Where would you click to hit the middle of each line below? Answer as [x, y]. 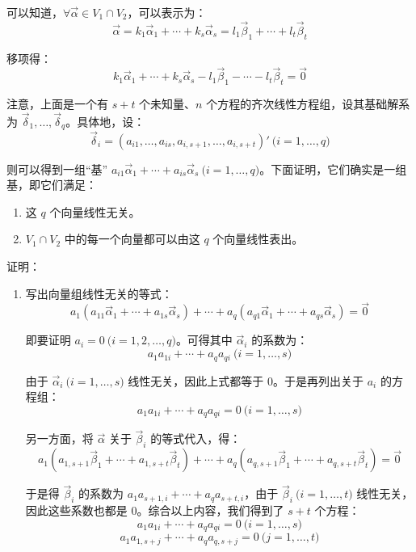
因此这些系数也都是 [76, 510]
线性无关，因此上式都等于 [196, 380]
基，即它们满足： [52, 185]
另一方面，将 [59, 438]
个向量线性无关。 [95, 211]
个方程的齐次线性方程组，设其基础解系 [308, 104]
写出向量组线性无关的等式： [99, 293]
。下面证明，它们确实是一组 [333, 169]
